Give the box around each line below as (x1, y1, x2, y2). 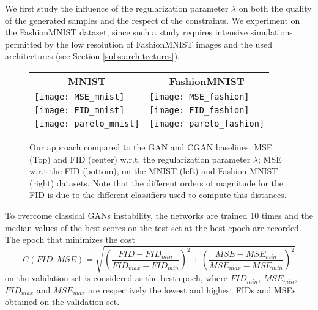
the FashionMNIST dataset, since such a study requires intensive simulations (5, 26, 293, 39)
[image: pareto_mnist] (34, 118, 139, 128)
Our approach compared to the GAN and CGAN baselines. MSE (29, 140, 273, 153)
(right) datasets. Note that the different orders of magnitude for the (29, 176, 283, 189)
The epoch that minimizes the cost (5, 233, 135, 246)
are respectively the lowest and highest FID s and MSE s (88, 283, 296, 296)
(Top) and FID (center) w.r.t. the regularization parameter (29, 152, 251, 165)
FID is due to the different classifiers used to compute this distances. (29, 188, 287, 201)
